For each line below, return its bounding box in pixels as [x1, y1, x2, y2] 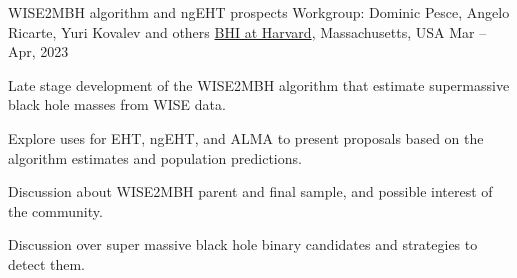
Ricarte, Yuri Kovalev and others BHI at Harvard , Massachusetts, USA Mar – [8, 21, 487, 42]
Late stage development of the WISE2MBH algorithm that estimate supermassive [8, 74, 510, 95]
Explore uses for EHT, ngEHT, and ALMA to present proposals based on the [8, 127, 484, 148]
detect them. [8, 253, 85, 274]
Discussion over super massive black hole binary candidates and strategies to [8, 234, 478, 255]
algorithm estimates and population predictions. [8, 147, 302, 168]
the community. [8, 200, 103, 221]
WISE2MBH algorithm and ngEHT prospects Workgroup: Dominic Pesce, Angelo [8, 2, 510, 22]
